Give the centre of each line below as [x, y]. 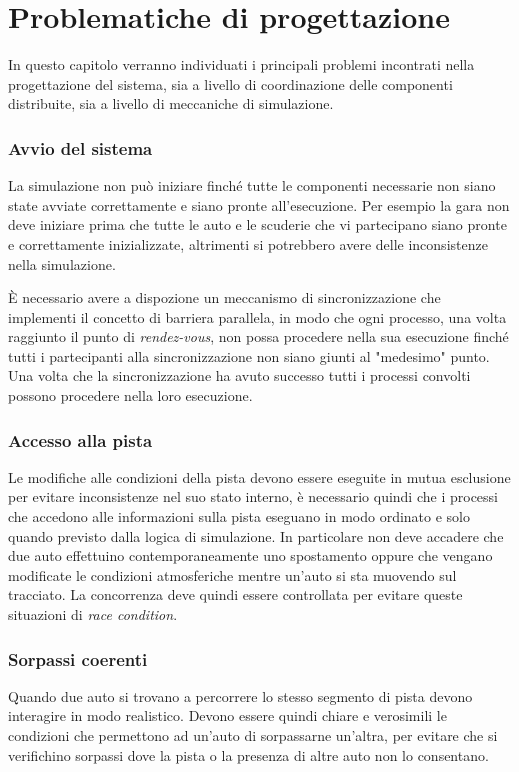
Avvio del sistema [80, 147]
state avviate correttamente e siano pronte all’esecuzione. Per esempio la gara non [259, 204]
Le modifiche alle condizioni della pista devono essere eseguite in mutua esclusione [259, 476]
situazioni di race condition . [93, 614]
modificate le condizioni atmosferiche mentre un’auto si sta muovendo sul [232, 574]
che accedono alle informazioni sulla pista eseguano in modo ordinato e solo [239, 516]
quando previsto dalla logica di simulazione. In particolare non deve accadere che [256, 535]
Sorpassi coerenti [78, 658]
